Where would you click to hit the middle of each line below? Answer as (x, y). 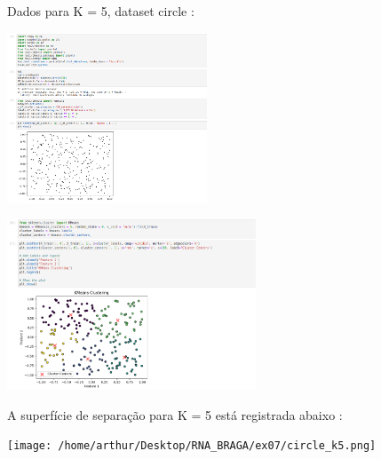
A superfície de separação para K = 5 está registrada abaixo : (175, 414)
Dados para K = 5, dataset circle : (101, 11)
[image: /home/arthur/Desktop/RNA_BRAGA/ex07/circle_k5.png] (192, 446)
